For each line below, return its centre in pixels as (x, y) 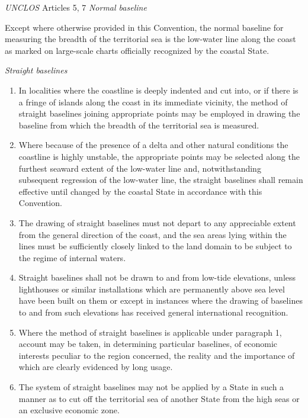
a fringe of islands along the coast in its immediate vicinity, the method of (153, 102)
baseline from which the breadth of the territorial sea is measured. (139, 125)
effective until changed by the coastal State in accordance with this (140, 191)
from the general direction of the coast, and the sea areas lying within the (153, 234)
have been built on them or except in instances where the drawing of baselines (161, 300)
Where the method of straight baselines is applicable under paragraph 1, (150, 332)
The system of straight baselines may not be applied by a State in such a (151, 387)
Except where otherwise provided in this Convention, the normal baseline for (144, 27)
